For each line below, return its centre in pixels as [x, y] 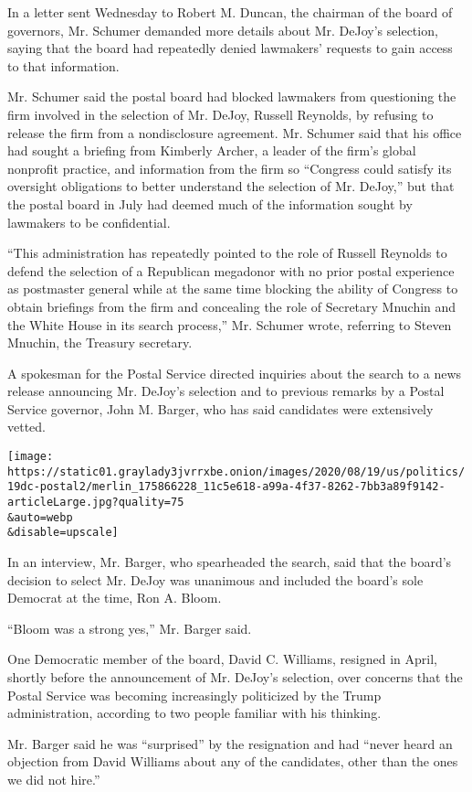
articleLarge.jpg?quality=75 [96, 503]
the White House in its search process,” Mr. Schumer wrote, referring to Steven [230, 324]
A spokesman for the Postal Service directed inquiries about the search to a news [235, 373]
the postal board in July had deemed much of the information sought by [210, 203]
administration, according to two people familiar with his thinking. [194, 713]
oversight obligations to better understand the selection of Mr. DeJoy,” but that [231, 186]
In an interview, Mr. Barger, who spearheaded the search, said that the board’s [230, 562]
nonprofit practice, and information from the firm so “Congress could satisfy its [230, 168]
